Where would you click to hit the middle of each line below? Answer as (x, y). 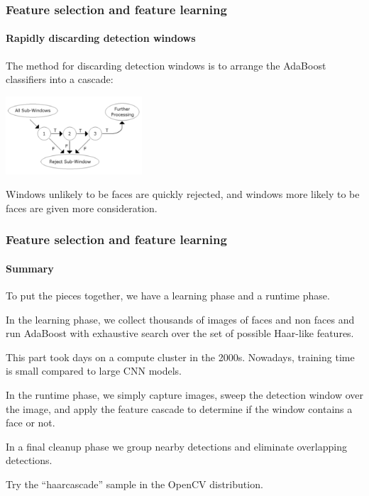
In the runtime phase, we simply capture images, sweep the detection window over (184, 395)
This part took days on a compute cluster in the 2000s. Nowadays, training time (180, 357)
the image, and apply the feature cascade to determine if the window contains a (179, 408)
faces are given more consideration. (82, 208)
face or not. (31, 423)
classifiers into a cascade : (60, 79)
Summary (30, 268)
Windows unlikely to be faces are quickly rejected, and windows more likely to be (183, 194)
